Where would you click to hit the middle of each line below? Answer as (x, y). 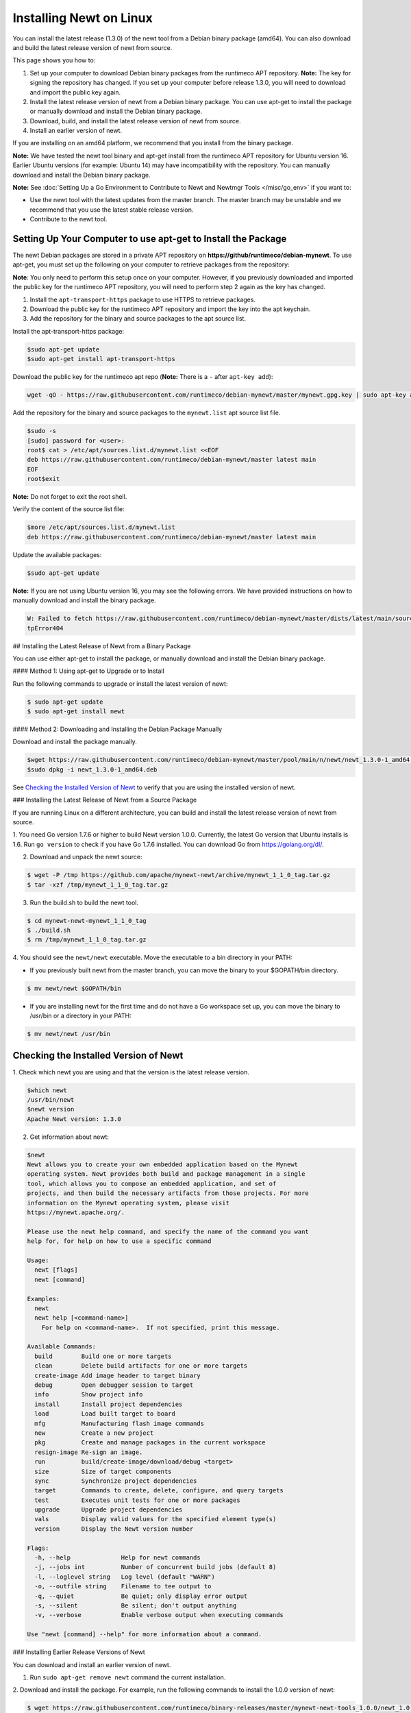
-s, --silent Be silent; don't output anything (136, 1606)
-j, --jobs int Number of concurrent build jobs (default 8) (155, 1567)
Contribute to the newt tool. (68, 219)
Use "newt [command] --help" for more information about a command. (145, 1635)
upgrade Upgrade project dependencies (109, 1510)
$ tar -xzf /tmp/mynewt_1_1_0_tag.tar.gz (98, 885)
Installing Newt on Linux (83, 18)
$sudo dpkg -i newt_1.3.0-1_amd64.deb (92, 769)
